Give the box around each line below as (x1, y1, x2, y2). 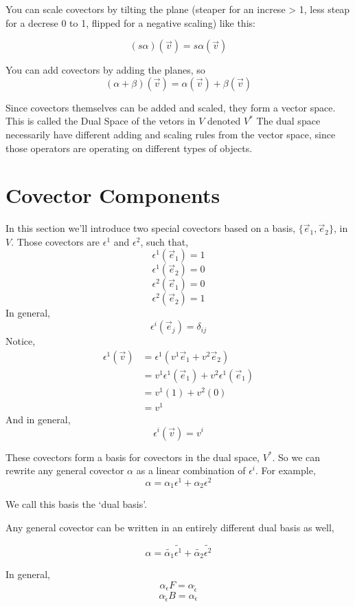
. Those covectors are (11, 234, 100, 248)
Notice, (5, 334, 36, 348)
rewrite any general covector (5, 463, 124, 478)
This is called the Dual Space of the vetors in (5, 114, 196, 128)
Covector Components (5, 181, 220, 209)
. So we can (272, 449, 321, 464)
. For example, (255, 463, 316, 478)
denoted (207, 114, 241, 128)
